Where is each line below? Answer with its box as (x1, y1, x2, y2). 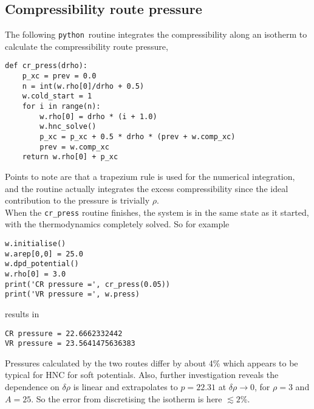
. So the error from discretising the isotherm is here (31, 392, 222, 405)
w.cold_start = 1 (22, 92, 92, 101)
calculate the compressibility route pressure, (5, 40, 168, 52)
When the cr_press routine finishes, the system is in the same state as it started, (5, 205, 309, 218)
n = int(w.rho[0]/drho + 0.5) (22, 81, 145, 91)
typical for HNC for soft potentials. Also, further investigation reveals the (5, 368, 279, 381)
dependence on (5, 380, 60, 393)
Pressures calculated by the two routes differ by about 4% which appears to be (5, 356, 298, 369)
